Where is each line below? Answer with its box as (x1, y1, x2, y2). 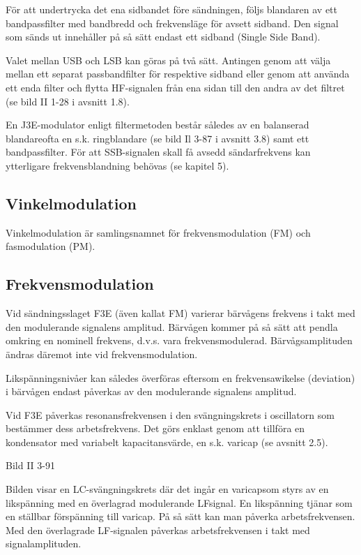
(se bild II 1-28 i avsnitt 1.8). (6, 94, 130, 108)
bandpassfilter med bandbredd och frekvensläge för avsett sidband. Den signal (6, 15, 339, 30)
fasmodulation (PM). (6, 239, 95, 253)
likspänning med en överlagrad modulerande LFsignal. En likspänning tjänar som (6, 495, 353, 510)
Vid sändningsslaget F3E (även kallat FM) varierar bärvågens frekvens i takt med (6, 306, 355, 320)
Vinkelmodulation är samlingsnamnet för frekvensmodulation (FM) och (6, 225, 311, 239)
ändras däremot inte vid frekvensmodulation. (6, 346, 198, 361)
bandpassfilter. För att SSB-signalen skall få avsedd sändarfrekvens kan (6, 145, 311, 159)
